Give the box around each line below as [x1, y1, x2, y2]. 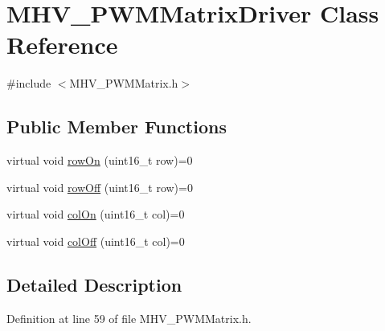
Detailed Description [6, 272, 182, 296]
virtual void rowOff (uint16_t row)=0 [6, 178, 193, 195]
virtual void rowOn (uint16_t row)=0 [6, 152, 193, 169]
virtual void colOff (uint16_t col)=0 [6, 232, 185, 249]
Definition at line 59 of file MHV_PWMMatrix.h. [6, 309, 252, 326]
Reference [6, 28, 118, 61]
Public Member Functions [6, 114, 227, 139]
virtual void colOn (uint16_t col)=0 [6, 206, 185, 223]
